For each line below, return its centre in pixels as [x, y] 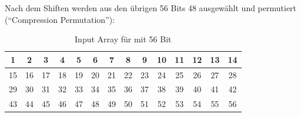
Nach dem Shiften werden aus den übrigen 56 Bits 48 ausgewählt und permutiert [151, 8]
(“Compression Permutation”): [60, 19]
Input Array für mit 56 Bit [123, 39]
